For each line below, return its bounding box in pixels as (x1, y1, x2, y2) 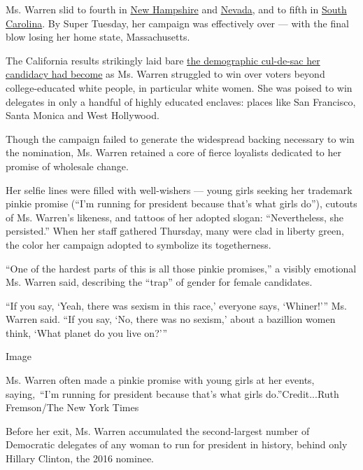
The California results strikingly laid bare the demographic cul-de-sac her (6, 53, 320, 67)
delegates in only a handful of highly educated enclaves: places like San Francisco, (6, 94, 356, 109)
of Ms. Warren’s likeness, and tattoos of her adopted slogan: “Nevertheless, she (6, 209, 344, 224)
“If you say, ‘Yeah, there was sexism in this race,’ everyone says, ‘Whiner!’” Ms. (6, 298, 348, 312)
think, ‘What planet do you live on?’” (6, 325, 168, 340)
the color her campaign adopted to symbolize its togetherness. (6, 237, 271, 251)
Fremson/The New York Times (6, 400, 139, 415)
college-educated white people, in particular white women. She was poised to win (6, 80, 353, 95)
